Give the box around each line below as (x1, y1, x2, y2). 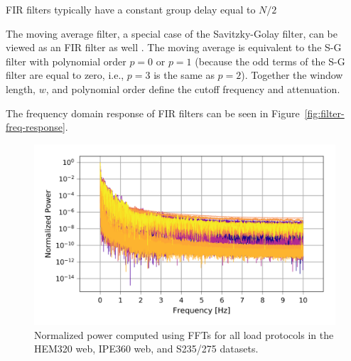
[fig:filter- (304, 105, 345, 120)
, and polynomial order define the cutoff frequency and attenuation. (45, 81, 340, 96)
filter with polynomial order (6, 53, 126, 68)
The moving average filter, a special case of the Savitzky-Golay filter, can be (6, 26, 337, 41)
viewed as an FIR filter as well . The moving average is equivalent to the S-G (6, 40, 342, 55)
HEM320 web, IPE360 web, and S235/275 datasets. (34, 341, 259, 356)
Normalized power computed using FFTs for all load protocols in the (34, 327, 334, 342)
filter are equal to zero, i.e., (6, 68, 124, 82)
